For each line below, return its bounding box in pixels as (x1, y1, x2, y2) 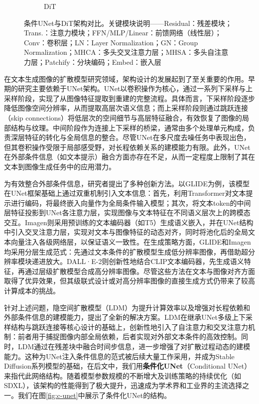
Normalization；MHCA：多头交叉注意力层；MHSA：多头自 (24, 47, 215, 57)
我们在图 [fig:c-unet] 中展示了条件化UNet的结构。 (17, 390, 171, 400)
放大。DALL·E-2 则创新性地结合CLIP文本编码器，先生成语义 (45, 256, 244, 267)
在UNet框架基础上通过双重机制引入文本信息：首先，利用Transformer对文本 (4, 188, 246, 198)
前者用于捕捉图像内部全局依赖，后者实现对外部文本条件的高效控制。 (17, 331, 241, 342)
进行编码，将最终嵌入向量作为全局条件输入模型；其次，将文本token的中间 (10, 197, 251, 208)
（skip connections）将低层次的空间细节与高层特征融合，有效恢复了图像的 (4, 112, 243, 123)
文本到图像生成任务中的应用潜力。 (4, 161, 116, 171)
